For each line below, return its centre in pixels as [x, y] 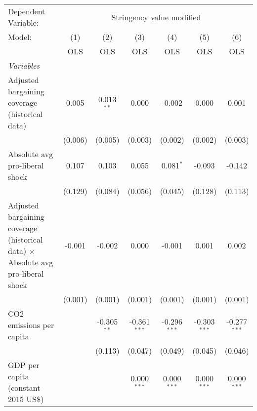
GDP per [24, 365]
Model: [20, 37]
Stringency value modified [156, 17]
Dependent [27, 11]
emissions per [31, 325]
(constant [24, 388]
